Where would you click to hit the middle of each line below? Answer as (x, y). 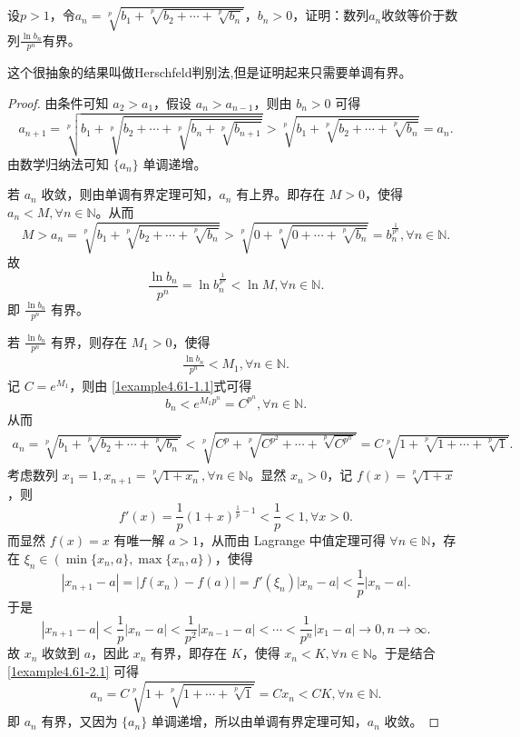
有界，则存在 (88, 341)
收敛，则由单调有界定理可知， (130, 194)
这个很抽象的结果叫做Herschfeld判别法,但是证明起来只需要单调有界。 (210, 72)
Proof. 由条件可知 (58, 102)
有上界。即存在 (281, 194)
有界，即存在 (189, 653)
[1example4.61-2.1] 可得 (74, 671)
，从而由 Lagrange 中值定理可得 (292, 540)
